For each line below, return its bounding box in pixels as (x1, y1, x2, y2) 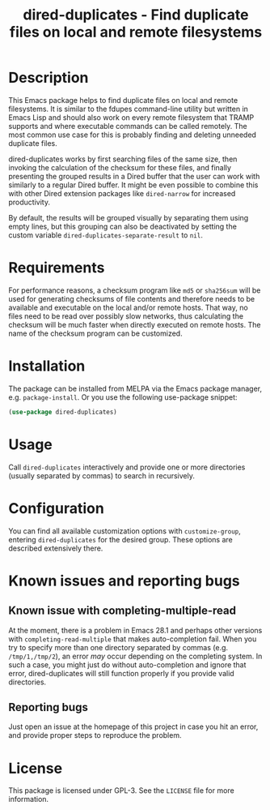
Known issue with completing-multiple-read (8, 604, 237, 618)
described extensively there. (8, 543, 103, 553)
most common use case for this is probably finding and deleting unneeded (8, 130, 257, 139)
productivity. (8, 197, 51, 207)
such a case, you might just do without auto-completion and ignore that (8, 659, 247, 670)
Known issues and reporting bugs (8, 572, 240, 589)
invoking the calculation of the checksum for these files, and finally (8, 162, 232, 172)
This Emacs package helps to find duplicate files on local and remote (8, 95, 238, 105)
